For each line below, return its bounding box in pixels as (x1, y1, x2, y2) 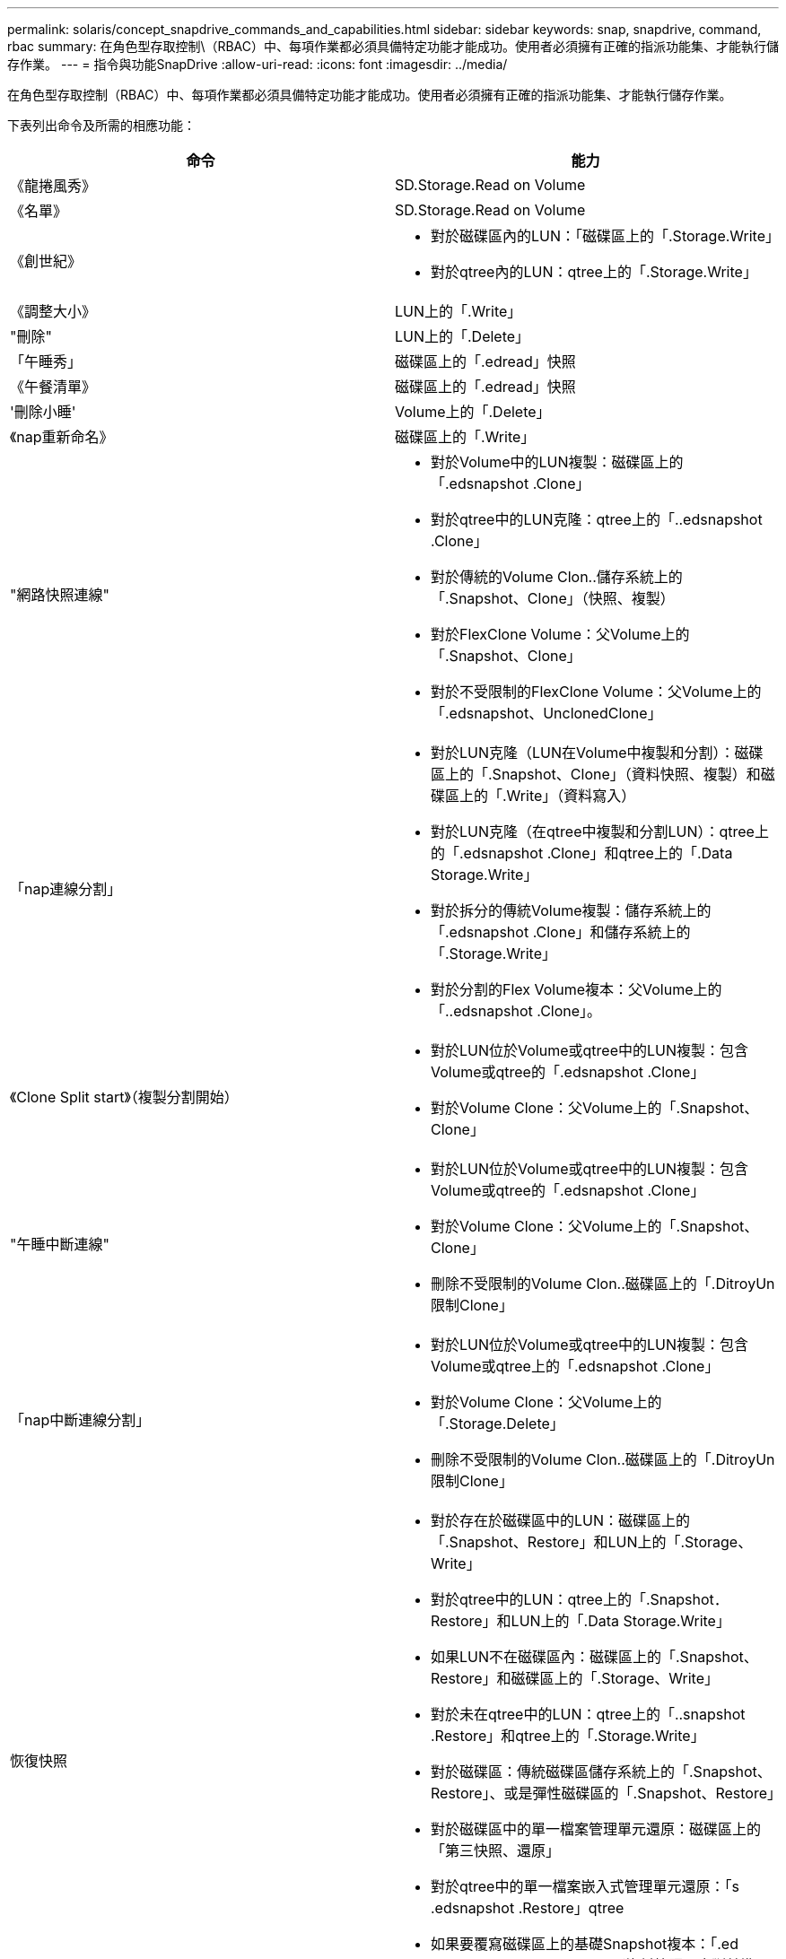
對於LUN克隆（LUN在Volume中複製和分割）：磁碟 (431, 744, 764, 762)
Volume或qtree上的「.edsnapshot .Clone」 (431, 1357, 720, 1375)
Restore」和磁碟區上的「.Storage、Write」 (431, 1669, 719, 1687)
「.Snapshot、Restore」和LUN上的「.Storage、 (431, 1533, 753, 1551)
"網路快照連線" (10, 586, 109, 604)
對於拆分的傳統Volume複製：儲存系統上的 (431, 901, 712, 919)
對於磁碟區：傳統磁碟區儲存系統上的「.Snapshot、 (431, 1763, 772, 1781)
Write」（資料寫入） (506, 787, 636, 805)
